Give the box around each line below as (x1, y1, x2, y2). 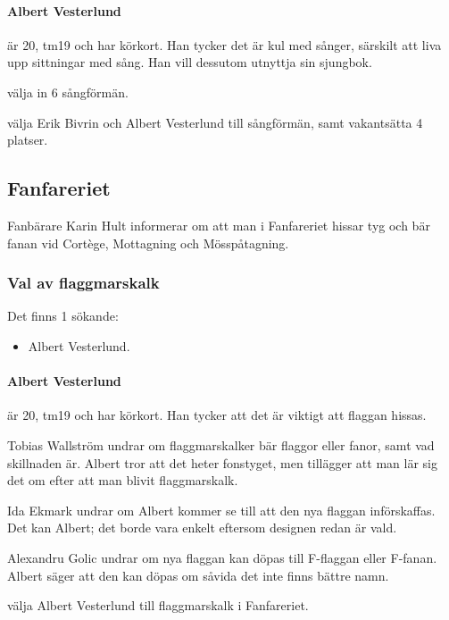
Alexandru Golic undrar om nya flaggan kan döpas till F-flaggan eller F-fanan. (7, 548, 437, 566)
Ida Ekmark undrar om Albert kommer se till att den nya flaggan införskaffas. (7, 500, 436, 519)
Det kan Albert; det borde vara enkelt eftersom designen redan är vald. (7, 518, 397, 537)
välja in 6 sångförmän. (7, 82, 129, 101)
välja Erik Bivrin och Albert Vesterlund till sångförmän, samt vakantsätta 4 (7, 113, 423, 131)
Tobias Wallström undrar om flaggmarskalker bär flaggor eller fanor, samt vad (7, 435, 435, 454)
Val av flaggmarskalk (7, 272, 160, 294)
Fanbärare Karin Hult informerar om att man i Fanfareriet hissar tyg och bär (7, 215, 430, 234)
